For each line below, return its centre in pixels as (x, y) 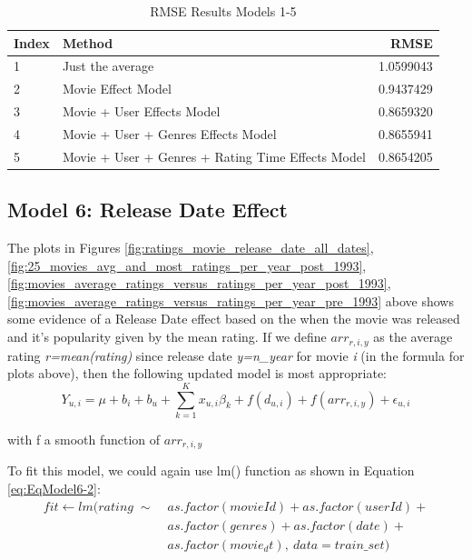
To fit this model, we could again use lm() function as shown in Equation (211, 470)
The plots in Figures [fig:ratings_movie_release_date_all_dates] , (191, 248)
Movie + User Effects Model (141, 111)
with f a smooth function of (84, 439)
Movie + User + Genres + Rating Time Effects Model (214, 156)
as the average (413, 337)
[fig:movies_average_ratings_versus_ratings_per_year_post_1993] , (199, 283)
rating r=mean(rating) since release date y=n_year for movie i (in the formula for (236, 355)
